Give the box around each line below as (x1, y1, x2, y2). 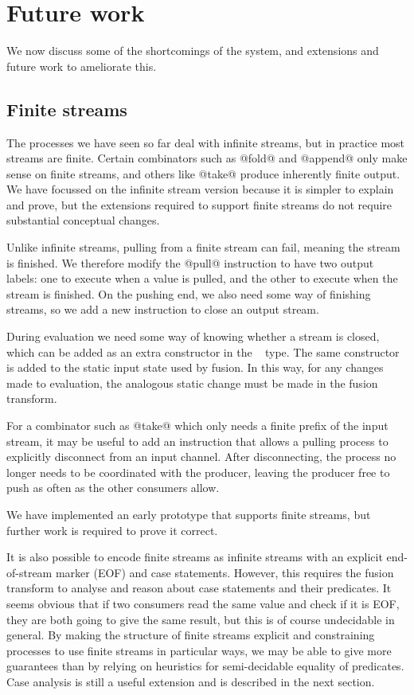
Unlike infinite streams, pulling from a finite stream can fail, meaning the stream (6, 239, 400, 256)
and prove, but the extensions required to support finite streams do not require (6, 196, 393, 213)
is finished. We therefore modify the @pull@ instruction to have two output (6, 254, 374, 271)
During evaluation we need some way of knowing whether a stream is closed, (6, 328, 380, 345)
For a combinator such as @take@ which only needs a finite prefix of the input (6, 417, 389, 434)
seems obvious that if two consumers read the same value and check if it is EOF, (6, 595, 400, 611)
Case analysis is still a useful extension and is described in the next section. (6, 673, 375, 689)
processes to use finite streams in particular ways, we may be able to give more (6, 642, 392, 658)
